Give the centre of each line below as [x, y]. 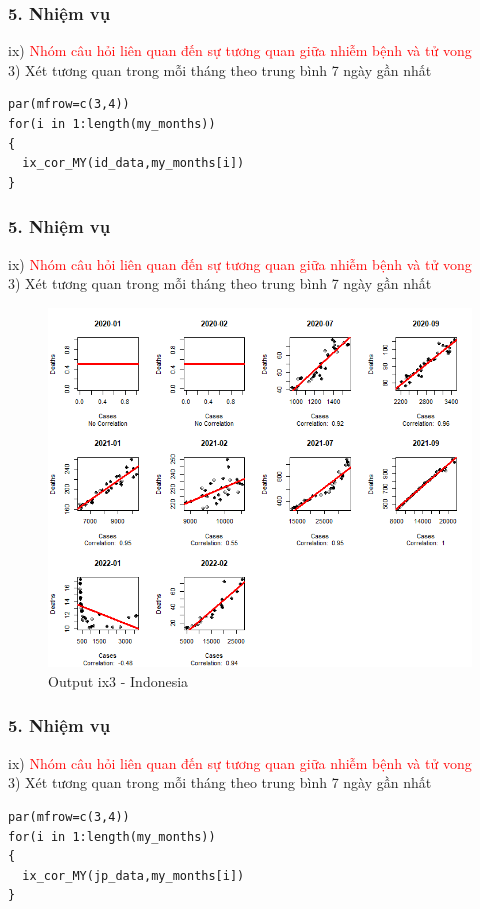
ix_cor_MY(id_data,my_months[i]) [133, 163]
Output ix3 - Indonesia [118, 680]
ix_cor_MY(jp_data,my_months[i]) [133, 875]
